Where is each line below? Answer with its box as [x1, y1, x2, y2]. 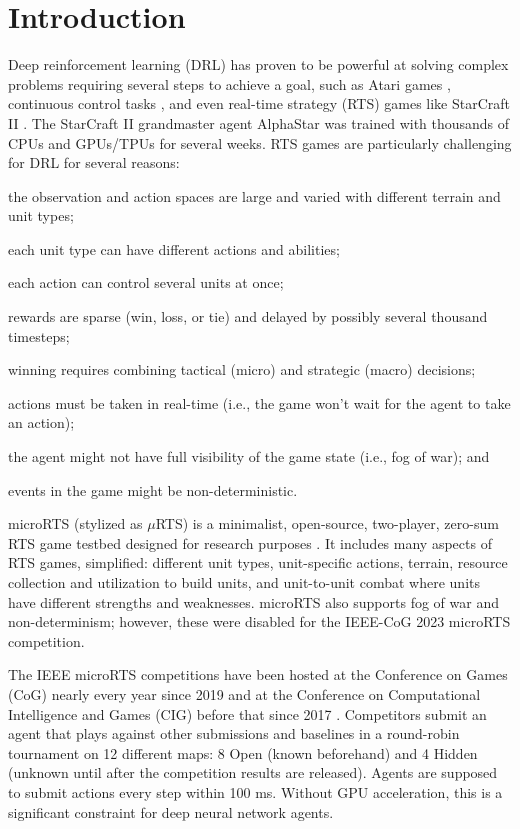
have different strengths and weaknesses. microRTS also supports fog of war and [8, 591, 499, 612]
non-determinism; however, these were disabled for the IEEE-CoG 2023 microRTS [8, 611, 511, 632]
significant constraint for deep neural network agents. [8, 801, 334, 822]
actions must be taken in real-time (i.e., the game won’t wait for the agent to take [8, 392, 511, 413]
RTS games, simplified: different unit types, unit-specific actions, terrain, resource [8, 552, 508, 573]
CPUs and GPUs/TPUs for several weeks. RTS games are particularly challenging [8, 132, 512, 153]
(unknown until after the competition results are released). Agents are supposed [8, 762, 498, 783]
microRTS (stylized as [8, 513, 143, 534]
